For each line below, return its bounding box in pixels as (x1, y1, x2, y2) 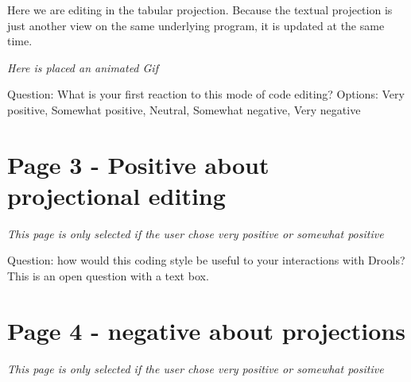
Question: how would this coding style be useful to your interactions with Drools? (7, 252, 405, 268)
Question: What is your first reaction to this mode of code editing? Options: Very (7, 86, 405, 102)
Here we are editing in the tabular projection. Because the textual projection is (7, 2, 393, 17)
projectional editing (7, 179, 226, 211)
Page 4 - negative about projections (7, 314, 405, 346)
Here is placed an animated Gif (7, 59, 158, 75)
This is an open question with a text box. (7, 268, 209, 284)
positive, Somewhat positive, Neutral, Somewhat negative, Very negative (7, 101, 361, 118)
